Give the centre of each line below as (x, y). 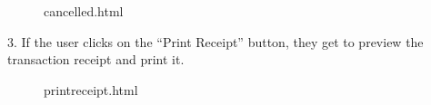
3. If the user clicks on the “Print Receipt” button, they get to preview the (215, 41)
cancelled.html (84, 11)
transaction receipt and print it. (96, 59)
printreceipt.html (91, 89)
